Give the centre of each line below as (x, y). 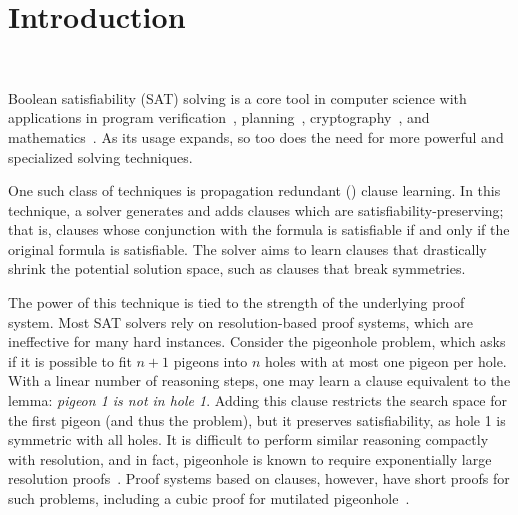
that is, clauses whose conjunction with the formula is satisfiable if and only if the (259, 229)
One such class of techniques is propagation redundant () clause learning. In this (254, 190)
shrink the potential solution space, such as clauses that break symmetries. (237, 268)
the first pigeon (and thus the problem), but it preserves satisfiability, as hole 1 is (257, 419)
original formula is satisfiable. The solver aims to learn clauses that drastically (247, 248)
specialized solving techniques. (100, 156)
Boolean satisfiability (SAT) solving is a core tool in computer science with (237, 97)
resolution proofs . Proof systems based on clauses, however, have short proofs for (259, 478)
